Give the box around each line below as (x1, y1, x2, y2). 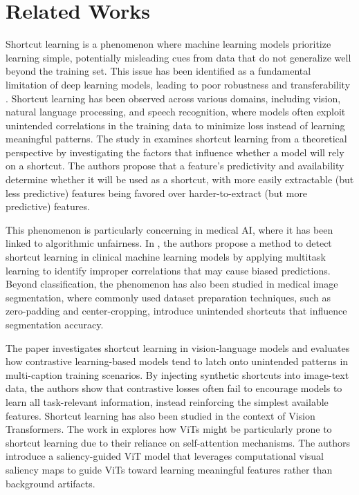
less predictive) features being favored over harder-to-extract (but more (6, 185, 308, 200)
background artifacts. (6, 476, 95, 490)
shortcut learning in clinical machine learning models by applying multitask (6, 250, 326, 264)
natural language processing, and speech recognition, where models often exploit (6, 104, 346, 119)
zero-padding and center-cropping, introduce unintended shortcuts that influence (6, 303, 347, 318)
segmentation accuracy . (6, 317, 104, 331)
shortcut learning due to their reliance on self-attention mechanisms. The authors (6, 435, 350, 449)
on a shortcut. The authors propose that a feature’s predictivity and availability (6, 158, 344, 173)
